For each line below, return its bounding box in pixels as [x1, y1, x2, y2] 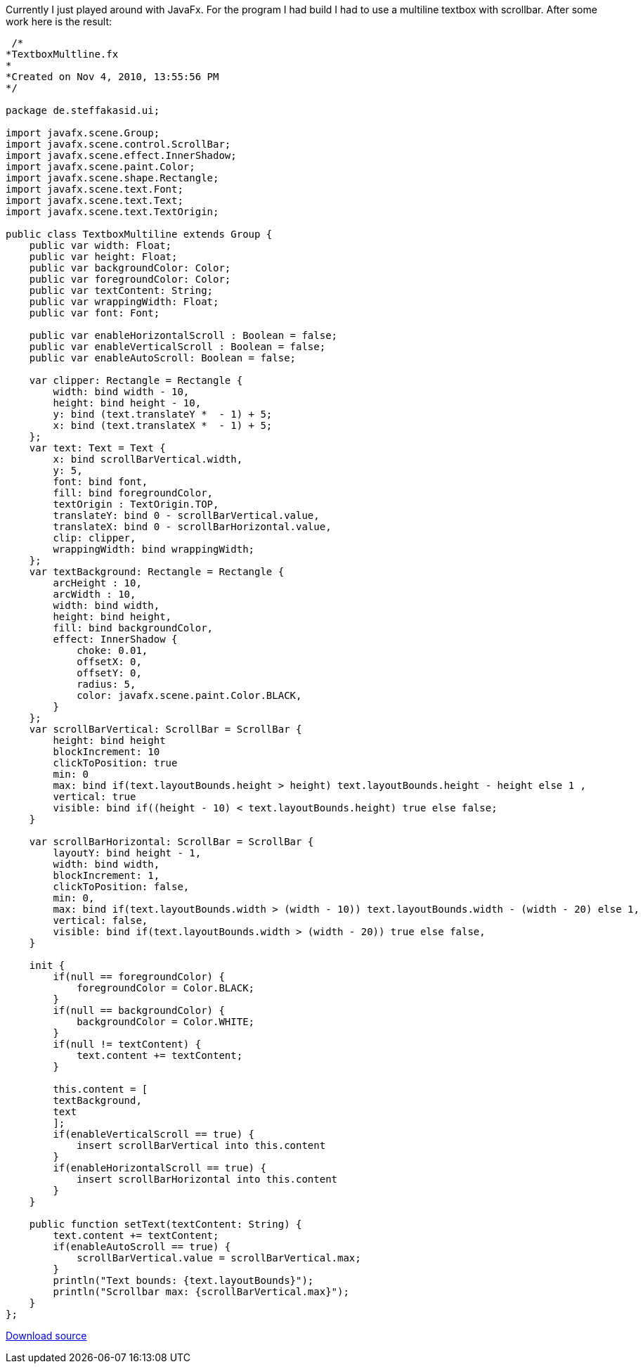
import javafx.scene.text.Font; [6, 184, 183, 195]
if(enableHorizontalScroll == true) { [53, 1162, 266, 1174]
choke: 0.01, [77, 645, 148, 656]
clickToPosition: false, [53, 881, 190, 892]
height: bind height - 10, [53, 397, 202, 409]
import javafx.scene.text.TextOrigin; [6, 206, 219, 217]
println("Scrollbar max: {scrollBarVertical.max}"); [53, 1286, 349, 1297]
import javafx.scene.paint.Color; [6, 161, 195, 172]
